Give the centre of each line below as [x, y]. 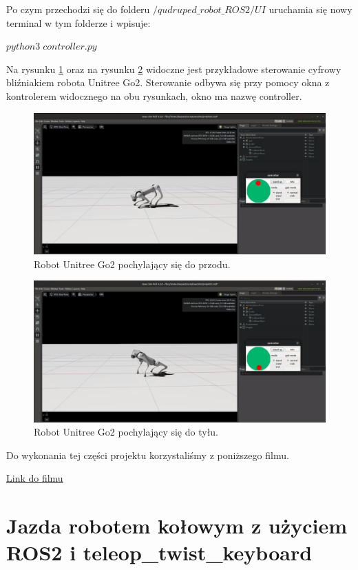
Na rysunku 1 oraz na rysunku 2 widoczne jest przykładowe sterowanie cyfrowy [174, 69]
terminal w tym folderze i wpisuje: [78, 22]
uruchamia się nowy [310, 9]
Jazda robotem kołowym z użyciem [177, 526]
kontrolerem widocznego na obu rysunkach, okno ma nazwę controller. [154, 95]
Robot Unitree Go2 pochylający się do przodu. [132, 264]
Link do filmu [35, 478]
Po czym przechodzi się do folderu [78, 9]
